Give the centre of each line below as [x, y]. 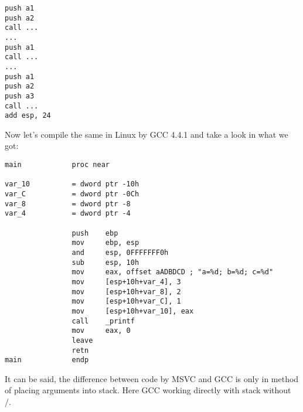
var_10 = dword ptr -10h [72, 184]
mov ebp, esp [105, 243]
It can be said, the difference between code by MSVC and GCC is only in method [152, 378]
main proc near [57, 165]
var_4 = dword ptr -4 [68, 214]
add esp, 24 [28, 116]
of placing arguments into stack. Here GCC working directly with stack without [148, 390]
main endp [47, 360]
